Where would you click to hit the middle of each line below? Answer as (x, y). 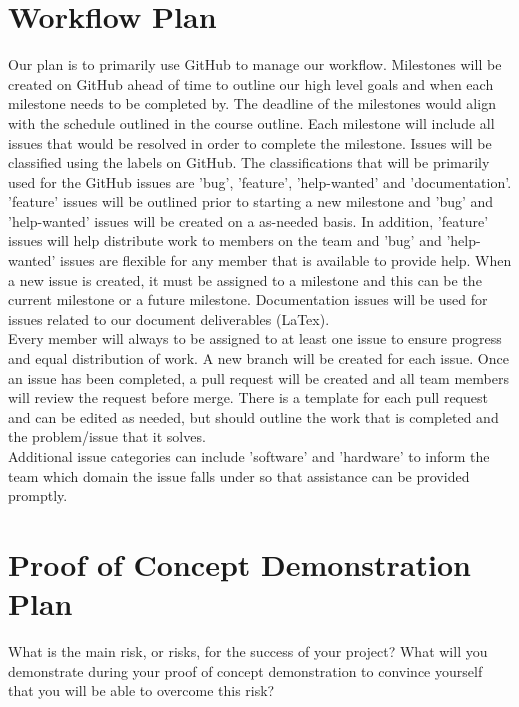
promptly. (38, 495)
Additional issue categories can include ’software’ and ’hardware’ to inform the (249, 456)
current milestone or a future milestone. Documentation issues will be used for (248, 299)
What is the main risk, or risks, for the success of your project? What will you (248, 651)
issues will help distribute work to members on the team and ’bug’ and (225, 240)
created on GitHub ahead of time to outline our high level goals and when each (251, 83)
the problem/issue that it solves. (107, 436)
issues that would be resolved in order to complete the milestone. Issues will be (250, 142)
